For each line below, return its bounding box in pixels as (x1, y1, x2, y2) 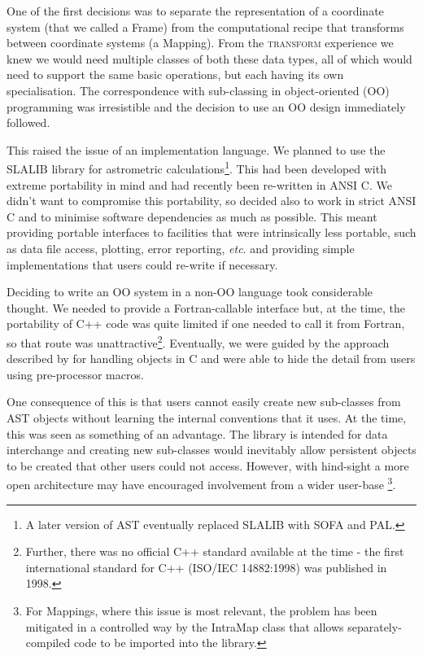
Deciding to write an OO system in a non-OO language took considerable (7, 283, 373, 300)
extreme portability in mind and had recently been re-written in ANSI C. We (7, 176, 392, 193)
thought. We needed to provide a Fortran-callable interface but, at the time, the (7, 299, 405, 316)
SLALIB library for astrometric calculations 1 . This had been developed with (7, 158, 386, 177)
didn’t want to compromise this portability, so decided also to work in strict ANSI (7, 192, 416, 209)
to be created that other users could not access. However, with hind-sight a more (7, 457, 409, 474)
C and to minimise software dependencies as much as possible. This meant (7, 208, 377, 225)
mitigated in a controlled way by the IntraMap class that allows (25, 618, 344, 635)
